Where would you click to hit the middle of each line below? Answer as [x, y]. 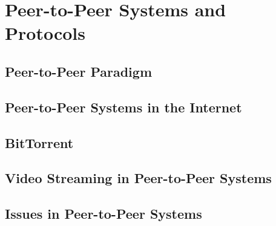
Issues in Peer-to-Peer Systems [103, 214]
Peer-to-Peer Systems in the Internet [123, 107]
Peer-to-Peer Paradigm [79, 71]
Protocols [45, 33]
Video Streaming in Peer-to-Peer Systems [138, 178]
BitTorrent [39, 142]
